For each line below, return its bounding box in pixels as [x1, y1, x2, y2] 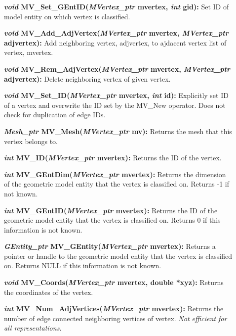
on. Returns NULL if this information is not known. [4, 260, 161, 271]
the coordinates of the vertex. [4, 287, 93, 297]
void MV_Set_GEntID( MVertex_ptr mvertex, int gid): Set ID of [4, 1, 229, 11]
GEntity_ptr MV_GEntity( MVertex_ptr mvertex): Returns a [4, 241, 216, 251]
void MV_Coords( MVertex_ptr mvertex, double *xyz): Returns [4, 277, 224, 288]
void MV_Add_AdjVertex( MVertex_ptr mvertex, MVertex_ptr [4, 28, 229, 38]
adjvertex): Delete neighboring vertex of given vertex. [4, 73, 171, 84]
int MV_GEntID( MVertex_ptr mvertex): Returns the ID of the [4, 205, 218, 215]
